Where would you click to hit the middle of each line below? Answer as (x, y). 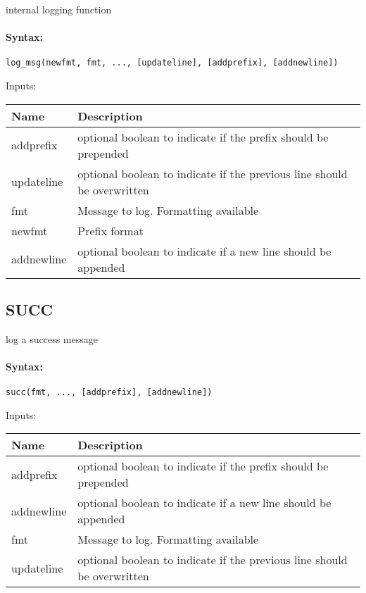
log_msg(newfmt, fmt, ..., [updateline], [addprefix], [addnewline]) (172, 63)
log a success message (52, 338)
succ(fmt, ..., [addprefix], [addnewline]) (109, 393)
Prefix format (111, 230)
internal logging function (59, 9)
